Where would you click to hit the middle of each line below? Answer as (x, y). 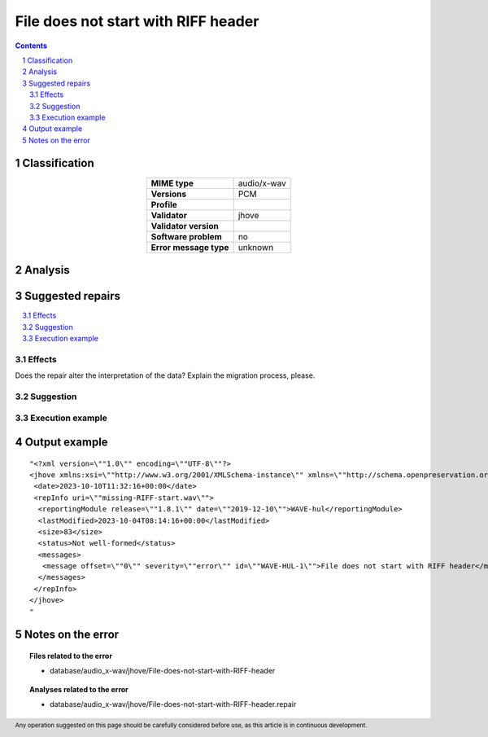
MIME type (172, 183)
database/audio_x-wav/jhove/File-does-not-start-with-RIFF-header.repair (173, 704)
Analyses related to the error (79, 689)
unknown (256, 247)
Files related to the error (71, 656)
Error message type (190, 247)
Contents (31, 46)
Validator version (185, 226)
